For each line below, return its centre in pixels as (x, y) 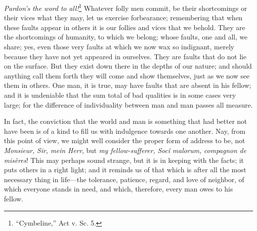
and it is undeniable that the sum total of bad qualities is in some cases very (120, 95)
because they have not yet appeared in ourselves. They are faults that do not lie (125, 56)
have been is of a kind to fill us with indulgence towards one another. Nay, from (125, 131)
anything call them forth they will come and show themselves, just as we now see (127, 75)
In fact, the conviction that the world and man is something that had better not (126, 121)
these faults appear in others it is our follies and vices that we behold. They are (125, 27)
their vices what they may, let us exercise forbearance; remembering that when (123, 18)
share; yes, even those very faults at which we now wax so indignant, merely (119, 47)
